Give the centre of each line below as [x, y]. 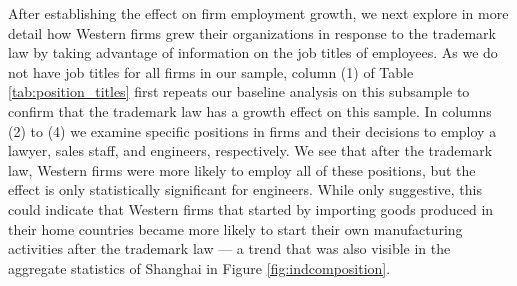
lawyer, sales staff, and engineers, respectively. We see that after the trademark [250, 150]
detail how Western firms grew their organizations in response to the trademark [252, 32]
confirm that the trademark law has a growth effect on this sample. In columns [250, 110]
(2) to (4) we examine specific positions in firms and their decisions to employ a [252, 130]
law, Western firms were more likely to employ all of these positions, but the [242, 169]
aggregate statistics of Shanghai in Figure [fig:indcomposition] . [199, 267]
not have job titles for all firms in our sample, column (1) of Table [211, 71]
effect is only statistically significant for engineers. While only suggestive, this [245, 189]
